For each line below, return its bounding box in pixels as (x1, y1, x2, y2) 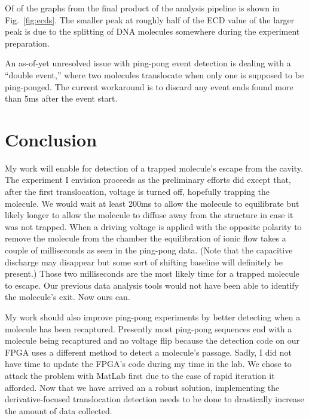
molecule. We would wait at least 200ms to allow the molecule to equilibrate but (5, 197, 299, 209)
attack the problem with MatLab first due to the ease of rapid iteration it (5, 369, 275, 381)
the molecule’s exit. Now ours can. (5, 290, 130, 303)
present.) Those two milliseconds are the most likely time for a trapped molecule (5, 267, 299, 280)
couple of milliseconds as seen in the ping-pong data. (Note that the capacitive (5, 244, 293, 256)
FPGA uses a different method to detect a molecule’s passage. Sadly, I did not (5, 345, 292, 358)
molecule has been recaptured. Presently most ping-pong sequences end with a (5, 322, 292, 335)
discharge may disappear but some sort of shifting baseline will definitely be (5, 255, 283, 268)
